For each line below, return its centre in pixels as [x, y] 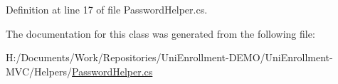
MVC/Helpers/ [39, 71]
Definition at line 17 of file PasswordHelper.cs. [107, 9]
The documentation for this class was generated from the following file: [160, 33]
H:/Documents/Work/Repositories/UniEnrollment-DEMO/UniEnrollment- [169, 57]
